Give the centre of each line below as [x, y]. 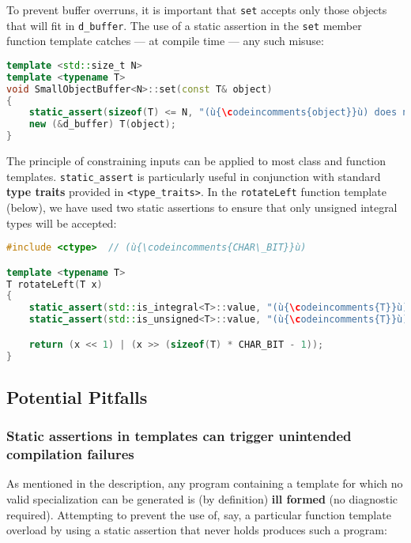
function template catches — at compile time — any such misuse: [165, 41]
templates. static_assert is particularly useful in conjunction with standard [194, 176]
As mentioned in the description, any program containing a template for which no [205, 483]
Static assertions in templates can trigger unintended [179, 436]
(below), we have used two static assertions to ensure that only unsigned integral [202, 207]
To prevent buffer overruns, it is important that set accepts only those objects [197, 9]
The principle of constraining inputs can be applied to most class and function [196, 161]
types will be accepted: [62, 222]
